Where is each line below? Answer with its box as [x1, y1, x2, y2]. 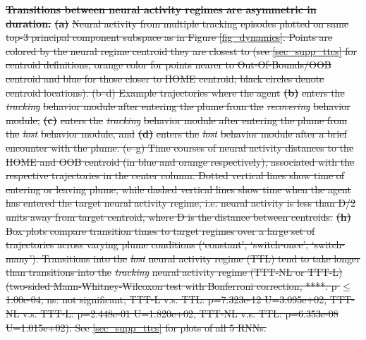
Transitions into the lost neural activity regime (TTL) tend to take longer [42, 250, 360, 265]
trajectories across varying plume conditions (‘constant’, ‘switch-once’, [6, 237, 309, 252]
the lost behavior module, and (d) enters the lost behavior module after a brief [6, 126, 347, 141]
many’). [6, 250, 39, 265]
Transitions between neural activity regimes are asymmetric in [6, 2, 317, 16]
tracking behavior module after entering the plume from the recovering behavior [6, 99, 350, 114]
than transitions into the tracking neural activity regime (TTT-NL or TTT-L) [6, 265, 343, 279]
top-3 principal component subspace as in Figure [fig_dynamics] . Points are [6, 30, 333, 44]
